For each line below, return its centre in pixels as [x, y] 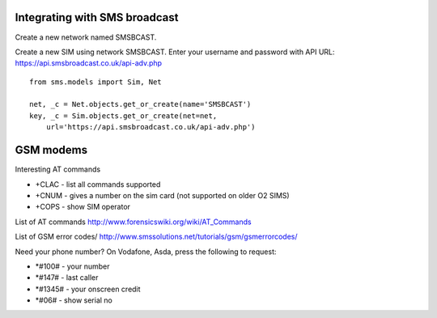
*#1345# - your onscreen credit [88, 289]
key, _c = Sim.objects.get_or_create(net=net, [123, 116]
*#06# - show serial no [74, 300]
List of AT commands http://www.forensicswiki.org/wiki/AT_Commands [133, 222]
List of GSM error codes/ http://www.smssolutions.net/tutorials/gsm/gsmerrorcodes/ [157, 237]
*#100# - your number [72, 266]
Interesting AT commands [58, 169]
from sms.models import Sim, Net [95, 82]
